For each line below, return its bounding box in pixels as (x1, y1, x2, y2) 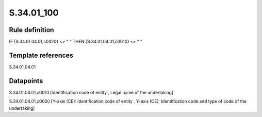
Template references (9, 51, 74, 59)
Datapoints (9, 77, 43, 85)
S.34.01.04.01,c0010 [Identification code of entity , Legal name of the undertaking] (9, 89, 174, 95)
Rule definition (9, 26, 54, 34)
